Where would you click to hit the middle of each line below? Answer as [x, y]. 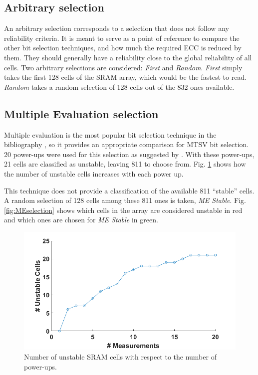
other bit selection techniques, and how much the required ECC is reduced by [123, 48]
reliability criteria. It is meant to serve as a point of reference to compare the [122, 38]
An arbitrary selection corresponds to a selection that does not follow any [117, 28]
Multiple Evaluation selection [81, 113]
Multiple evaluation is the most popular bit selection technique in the [110, 134]
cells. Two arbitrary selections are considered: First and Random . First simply [123, 67]
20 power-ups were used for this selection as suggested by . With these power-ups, [129, 154]
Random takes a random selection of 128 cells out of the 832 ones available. [119, 87]
